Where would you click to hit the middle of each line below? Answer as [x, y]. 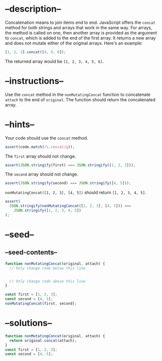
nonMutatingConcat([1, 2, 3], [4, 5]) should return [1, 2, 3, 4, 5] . [76, 193]
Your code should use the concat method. [47, 138]
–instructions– [34, 81]
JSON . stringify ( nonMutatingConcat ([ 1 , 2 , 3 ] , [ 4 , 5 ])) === [70, 206]
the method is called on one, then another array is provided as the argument [81, 33]
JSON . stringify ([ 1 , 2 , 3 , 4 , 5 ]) [48, 211]
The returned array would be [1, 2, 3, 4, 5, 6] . [55, 61]
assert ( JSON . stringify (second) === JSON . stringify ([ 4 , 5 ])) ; [68, 183]
